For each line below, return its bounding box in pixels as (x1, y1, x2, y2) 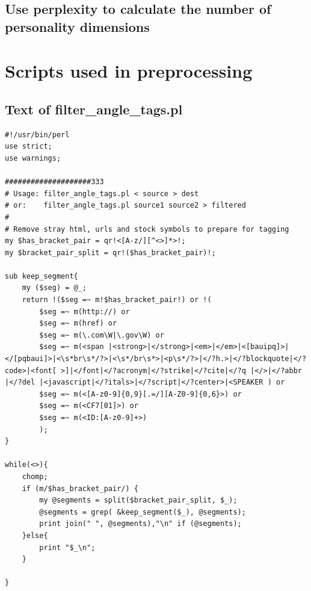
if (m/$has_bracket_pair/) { (22, 484, 138, 493)
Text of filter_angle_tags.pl (5, 99, 183, 118)
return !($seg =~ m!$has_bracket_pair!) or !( (22, 295, 212, 305)
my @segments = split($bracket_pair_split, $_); (39, 496, 238, 505)
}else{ (22, 531, 48, 540)
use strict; (5, 142, 52, 151)
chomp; (22, 472, 48, 481)
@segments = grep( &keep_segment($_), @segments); (39, 507, 246, 516)
